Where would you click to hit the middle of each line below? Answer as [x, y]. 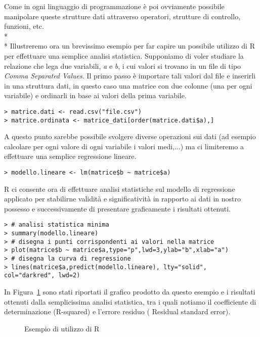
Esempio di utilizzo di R [62, 328]
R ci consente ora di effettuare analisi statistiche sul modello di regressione [120, 188]
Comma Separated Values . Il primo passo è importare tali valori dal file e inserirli [130, 76]
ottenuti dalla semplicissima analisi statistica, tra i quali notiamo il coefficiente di [130, 301]
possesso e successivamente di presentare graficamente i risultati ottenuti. [117, 208]
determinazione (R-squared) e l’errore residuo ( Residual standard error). [117, 311]
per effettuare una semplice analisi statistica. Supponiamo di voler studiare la [124, 55]
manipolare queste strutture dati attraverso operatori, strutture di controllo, [122, 16]
